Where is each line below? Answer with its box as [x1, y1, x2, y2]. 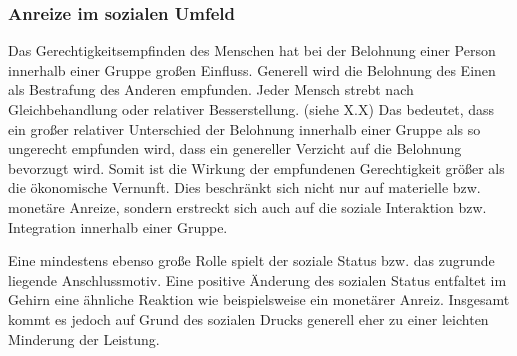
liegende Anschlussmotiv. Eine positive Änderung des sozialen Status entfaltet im [8, 269, 507, 290]
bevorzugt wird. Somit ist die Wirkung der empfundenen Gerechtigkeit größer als [8, 157, 505, 178]
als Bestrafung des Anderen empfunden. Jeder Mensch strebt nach [8, 79, 414, 100]
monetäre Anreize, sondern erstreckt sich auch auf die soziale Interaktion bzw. [8, 196, 487, 217]
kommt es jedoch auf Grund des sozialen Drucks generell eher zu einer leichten [8, 308, 489, 329]
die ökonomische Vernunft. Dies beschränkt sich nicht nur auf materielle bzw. [8, 177, 481, 198]
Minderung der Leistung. [8, 328, 160, 349]
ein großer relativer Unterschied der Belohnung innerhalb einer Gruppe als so [8, 118, 481, 139]
